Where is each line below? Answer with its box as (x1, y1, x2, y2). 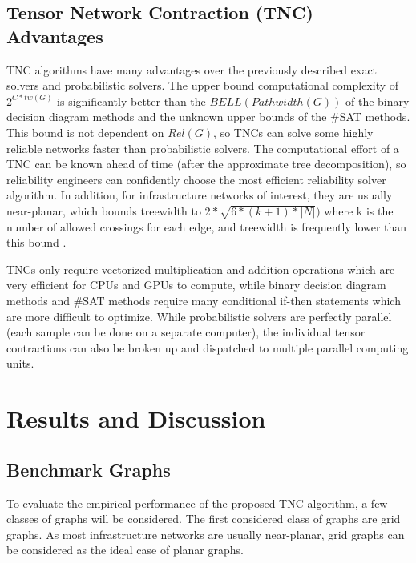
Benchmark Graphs (6, 456, 171, 481)
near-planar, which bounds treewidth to (6, 202, 201, 219)
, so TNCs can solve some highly (213, 123, 374, 140)
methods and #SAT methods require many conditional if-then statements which (6, 292, 401, 309)
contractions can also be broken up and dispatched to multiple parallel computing (6, 339, 409, 356)
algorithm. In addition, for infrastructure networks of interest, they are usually (6, 187, 393, 203)
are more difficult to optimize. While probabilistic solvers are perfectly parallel (6, 308, 392, 324)
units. (6, 355, 34, 372)
